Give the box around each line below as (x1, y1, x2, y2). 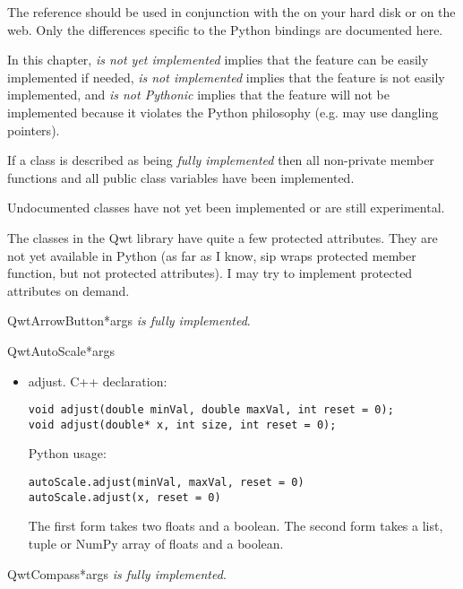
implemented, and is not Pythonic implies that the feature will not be (7, 85, 390, 104)
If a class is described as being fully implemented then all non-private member (7, 151, 434, 169)
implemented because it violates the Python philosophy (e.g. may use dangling (7, 102, 439, 121)
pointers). (7, 120, 60, 139)
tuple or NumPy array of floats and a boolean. (28, 533, 284, 552)
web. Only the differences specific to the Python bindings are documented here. (7, 20, 443, 39)
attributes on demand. (7, 281, 130, 299)
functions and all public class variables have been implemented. (7, 168, 355, 186)
